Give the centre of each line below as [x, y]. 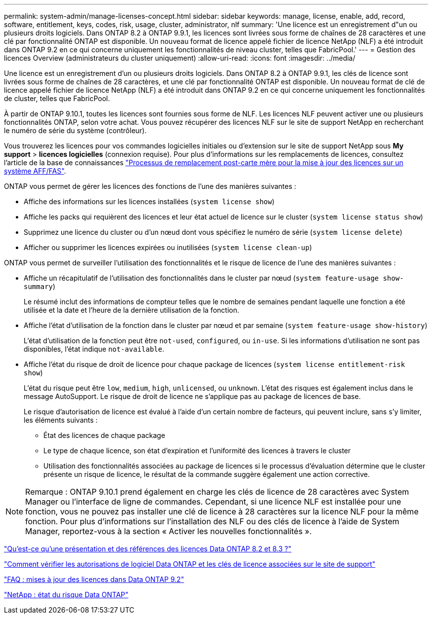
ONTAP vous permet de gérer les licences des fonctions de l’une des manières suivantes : [150, 186]
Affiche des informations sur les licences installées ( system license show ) [149, 201]
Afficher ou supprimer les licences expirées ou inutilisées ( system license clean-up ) [168, 247]
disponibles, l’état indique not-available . [94, 349]
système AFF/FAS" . [35, 171]
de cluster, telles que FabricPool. [57, 98]
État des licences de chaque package [104, 435]
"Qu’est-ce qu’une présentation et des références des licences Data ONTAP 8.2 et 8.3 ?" [148, 549]
